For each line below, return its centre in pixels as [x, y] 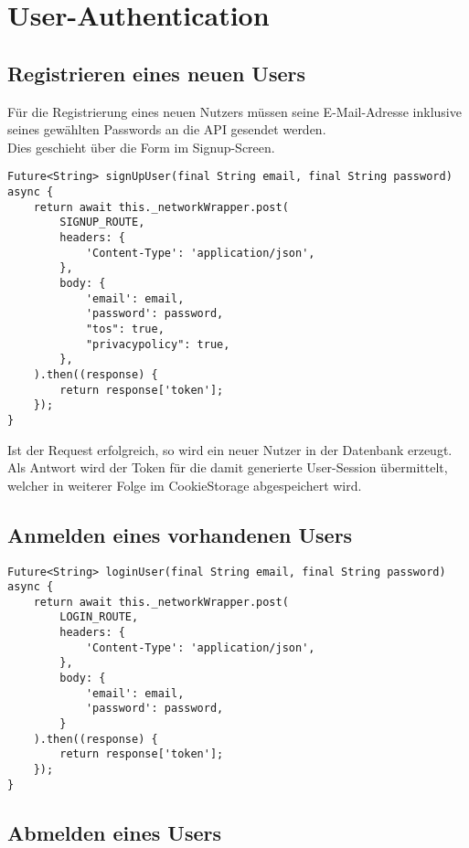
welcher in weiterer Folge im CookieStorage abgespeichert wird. [185, 485]
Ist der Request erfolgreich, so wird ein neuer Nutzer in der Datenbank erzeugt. [230, 449]
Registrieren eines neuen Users [157, 73]
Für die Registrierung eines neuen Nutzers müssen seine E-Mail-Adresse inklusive [234, 111]
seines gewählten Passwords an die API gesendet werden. [167, 129]
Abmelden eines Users [115, 832]
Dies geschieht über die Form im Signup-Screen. [141, 147]
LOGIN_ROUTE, [99, 617]
